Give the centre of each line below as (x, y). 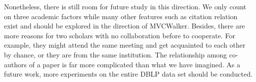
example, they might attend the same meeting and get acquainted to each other (125, 45)
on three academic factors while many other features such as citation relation (121, 16)
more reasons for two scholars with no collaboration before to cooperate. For (120, 35)
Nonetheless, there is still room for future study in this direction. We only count (125, 6)
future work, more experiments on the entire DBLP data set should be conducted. (128, 74)
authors (16, 64)
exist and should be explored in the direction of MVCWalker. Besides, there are (125, 26)
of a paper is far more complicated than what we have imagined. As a (134, 64)
